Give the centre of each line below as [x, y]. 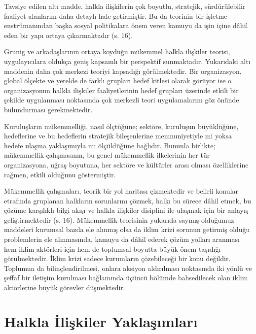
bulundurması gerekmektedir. [48, 109]
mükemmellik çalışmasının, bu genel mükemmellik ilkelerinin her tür [107, 155]
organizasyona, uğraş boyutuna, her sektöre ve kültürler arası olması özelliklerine [126, 164]
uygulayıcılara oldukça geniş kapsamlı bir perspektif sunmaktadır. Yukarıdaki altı [127, 61]
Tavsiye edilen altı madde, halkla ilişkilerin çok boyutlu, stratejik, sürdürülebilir [125, 6]
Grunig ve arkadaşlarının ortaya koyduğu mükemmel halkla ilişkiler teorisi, [117, 51]
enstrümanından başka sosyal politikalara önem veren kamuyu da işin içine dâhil [126, 25]
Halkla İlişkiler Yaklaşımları [101, 321]
